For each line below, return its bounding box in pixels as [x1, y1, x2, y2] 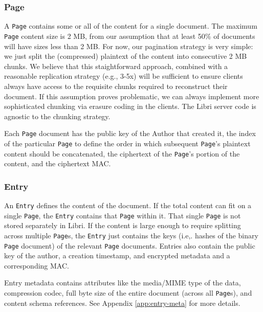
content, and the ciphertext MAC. [4, 158, 111, 169]
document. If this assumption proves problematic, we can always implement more [4, 91, 259, 101]
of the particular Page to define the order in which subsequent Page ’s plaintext [4, 138, 251, 148]
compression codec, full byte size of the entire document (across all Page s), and [4, 287, 252, 298]
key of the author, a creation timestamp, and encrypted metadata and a [4, 250, 230, 261]
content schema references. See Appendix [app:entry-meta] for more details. [4, 297, 240, 308]
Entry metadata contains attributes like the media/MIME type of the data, [4, 277, 241, 288]
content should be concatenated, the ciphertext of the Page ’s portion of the [4, 148, 240, 159]
